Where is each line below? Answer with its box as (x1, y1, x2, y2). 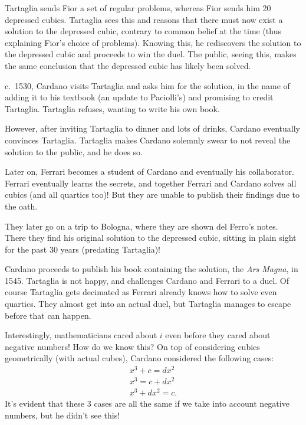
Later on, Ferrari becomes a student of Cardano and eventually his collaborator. (5, 165, 294, 178)
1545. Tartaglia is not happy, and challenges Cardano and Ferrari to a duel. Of (5, 274, 289, 286)
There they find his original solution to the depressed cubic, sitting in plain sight (5, 231, 297, 244)
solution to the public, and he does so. (5, 145, 143, 158)
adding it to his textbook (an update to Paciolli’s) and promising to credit (5, 91, 274, 103)
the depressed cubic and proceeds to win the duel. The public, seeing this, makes (5, 48, 297, 60)
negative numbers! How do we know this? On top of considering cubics (5, 340, 260, 352)
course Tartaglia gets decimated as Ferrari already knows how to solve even (5, 286, 277, 298)
